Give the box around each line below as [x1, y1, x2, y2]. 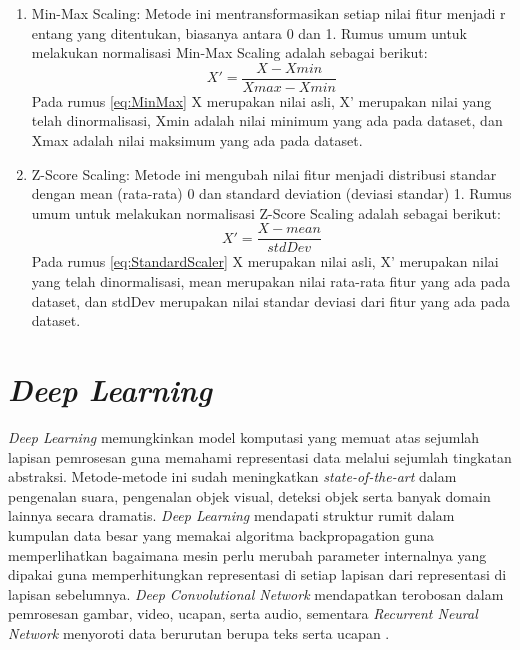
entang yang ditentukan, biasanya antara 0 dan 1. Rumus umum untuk [31, 22, 467, 43]
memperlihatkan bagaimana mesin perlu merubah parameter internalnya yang [8, 544, 487, 565]
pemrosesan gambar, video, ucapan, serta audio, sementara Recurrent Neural [8, 603, 478, 624]
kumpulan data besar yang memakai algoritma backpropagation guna [8, 524, 435, 545]
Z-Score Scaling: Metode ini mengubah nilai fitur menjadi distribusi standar [31, 163, 497, 184]
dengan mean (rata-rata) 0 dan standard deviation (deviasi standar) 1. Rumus [31, 183, 512, 204]
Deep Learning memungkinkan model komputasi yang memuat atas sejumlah [8, 426, 480, 447]
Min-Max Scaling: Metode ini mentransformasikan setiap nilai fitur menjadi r [31, 3, 506, 23]
